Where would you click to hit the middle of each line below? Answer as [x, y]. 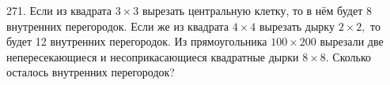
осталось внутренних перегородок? [91, 72]
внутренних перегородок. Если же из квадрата [118, 26]
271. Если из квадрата [59, 10]
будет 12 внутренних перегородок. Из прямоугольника [137, 41]
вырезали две [352, 41]
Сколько [352, 56]
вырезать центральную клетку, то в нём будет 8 [257, 10]
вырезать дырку [297, 26]
